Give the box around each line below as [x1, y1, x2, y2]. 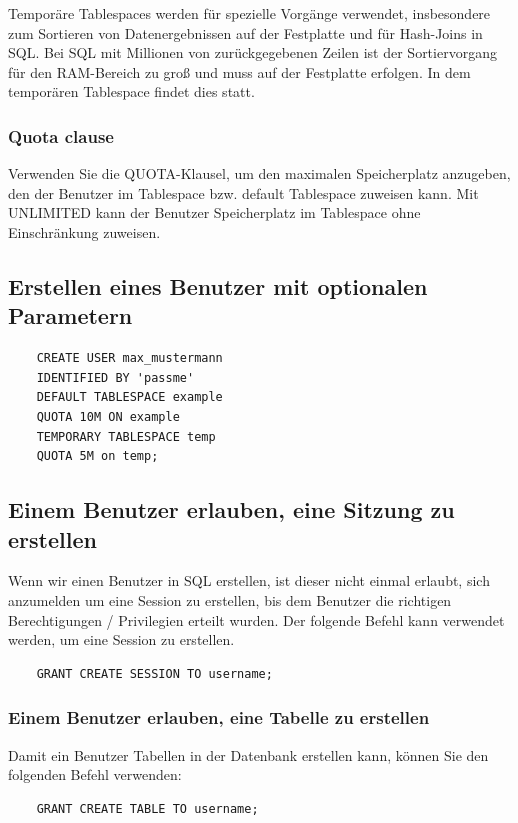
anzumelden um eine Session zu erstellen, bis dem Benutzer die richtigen [8, 589, 452, 610]
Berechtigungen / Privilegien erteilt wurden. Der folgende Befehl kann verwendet [8, 609, 505, 630]
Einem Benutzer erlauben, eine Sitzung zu [8, 494, 455, 525]
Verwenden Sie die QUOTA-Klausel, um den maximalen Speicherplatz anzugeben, [8, 163, 511, 184]
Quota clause [8, 123, 114, 148]
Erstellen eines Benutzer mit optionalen [8, 270, 428, 301]
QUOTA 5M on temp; [36, 449, 159, 464]
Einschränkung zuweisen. [8, 221, 161, 242]
